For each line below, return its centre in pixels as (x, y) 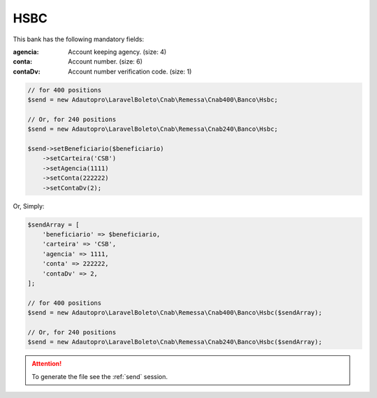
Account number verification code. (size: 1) (130, 71)
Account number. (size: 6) (105, 62)
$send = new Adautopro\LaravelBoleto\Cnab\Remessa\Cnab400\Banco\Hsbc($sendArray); (175, 313)
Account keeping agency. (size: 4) (117, 52)
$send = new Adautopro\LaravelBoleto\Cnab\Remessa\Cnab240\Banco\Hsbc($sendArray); (175, 342)
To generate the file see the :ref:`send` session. (100, 376)
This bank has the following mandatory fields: (79, 39)
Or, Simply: (29, 206)
